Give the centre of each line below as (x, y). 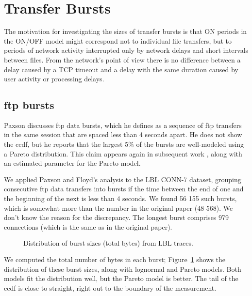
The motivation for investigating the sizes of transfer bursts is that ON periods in (126, 31)
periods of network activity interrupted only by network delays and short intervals (126, 50)
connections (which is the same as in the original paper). (88, 226)
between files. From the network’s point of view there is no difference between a (122, 59)
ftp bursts (29, 105)
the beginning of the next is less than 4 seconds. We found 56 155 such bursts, (120, 198)
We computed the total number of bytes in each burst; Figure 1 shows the (115, 259)
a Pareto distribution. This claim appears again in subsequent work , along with (123, 153)
